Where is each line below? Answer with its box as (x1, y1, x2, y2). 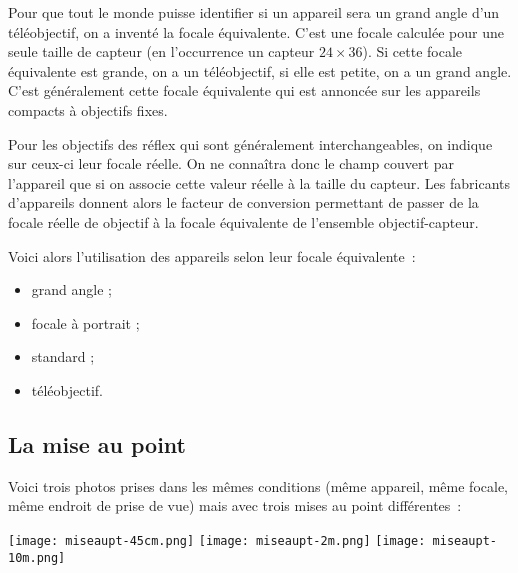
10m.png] (8, 550, 66, 565)
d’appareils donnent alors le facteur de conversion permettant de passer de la (8, 192, 479, 213)
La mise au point (8, 428, 186, 459)
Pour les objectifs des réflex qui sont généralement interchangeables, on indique (8, 133, 493, 154)
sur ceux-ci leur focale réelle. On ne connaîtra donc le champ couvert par (8, 153, 454, 174)
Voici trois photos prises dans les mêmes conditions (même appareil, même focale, (8, 475, 508, 496)
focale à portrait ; (31, 312, 140, 333)
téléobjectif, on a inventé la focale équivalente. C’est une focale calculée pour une (8, 21, 504, 42)
